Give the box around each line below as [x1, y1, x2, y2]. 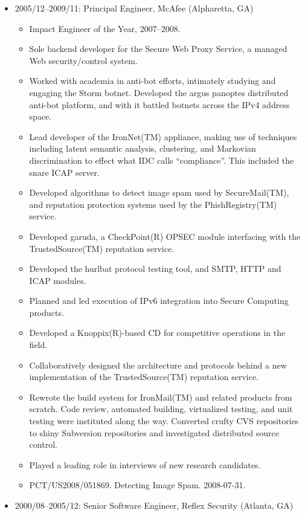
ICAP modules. [29, 274, 86, 286]
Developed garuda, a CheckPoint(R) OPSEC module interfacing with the [29, 230, 301, 242]
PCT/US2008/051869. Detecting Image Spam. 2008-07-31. [29, 479, 246, 491]
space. [29, 110, 52, 123]
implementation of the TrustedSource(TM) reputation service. [29, 370, 259, 383]
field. [29, 338, 48, 351]
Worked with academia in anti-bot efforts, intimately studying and [29, 74, 276, 87]
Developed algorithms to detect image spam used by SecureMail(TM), [29, 186, 289, 199]
